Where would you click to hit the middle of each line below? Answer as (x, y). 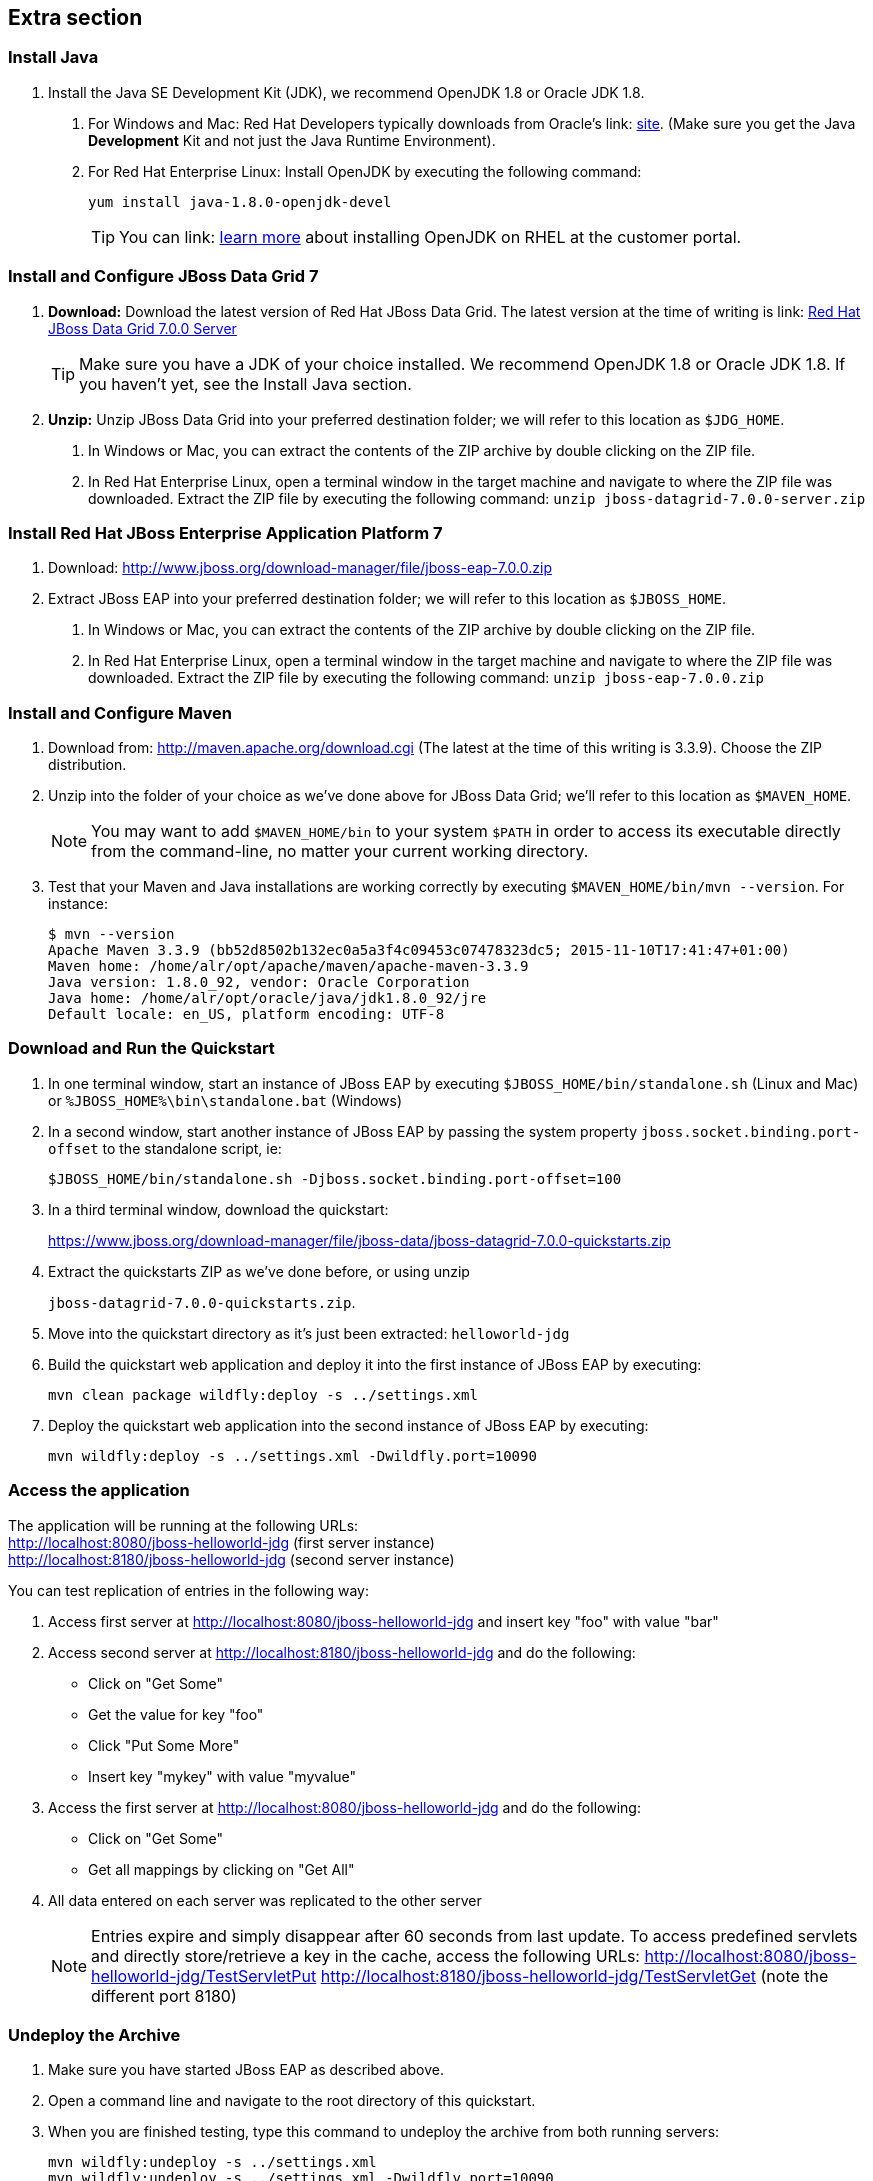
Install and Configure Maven (120, 712)
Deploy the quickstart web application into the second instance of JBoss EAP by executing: (348, 1425)
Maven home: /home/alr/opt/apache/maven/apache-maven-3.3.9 (288, 966)
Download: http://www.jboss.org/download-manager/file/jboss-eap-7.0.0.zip (300, 568)
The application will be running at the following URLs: (183, 1525)
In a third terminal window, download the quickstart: (218, 1209)
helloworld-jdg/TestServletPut (204, 1975)
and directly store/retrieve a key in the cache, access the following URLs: (365, 1955)
